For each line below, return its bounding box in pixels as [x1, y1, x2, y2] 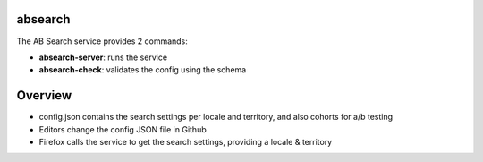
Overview [16, 88, 72, 103]
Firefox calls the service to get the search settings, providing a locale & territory [38, 136, 333, 147]
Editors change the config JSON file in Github [38, 124, 207, 134]
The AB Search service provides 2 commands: [16, 36, 188, 47]
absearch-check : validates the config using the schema [38, 64, 247, 75]
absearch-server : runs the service [38, 52, 168, 63]
